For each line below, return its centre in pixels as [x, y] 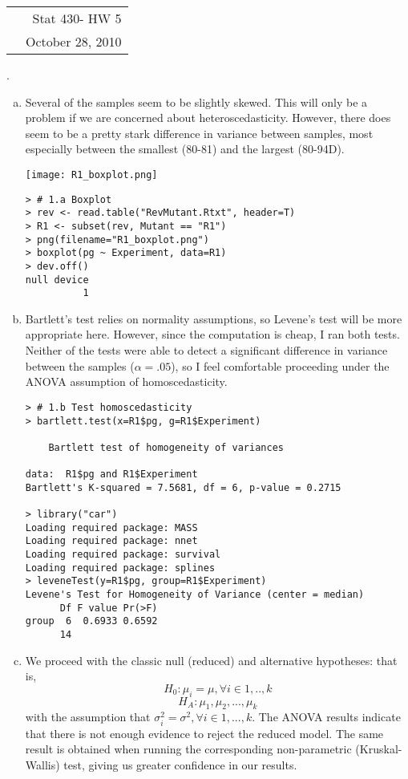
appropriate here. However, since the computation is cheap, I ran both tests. [212, 334]
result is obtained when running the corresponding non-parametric [188, 749]
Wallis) [42, 764]
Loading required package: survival [123, 555]
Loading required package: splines [120, 568]
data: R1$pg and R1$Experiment [111, 475]
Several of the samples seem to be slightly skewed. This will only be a [196, 101]
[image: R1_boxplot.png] [91, 174]
